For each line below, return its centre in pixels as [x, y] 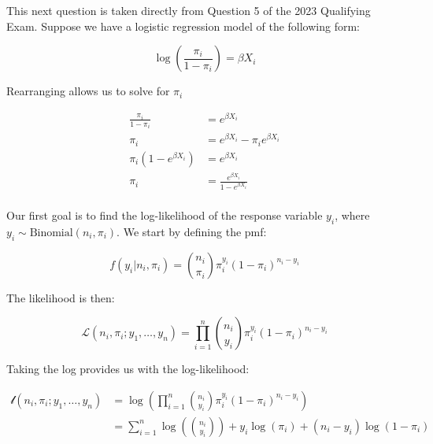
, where [352, 215]
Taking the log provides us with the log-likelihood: [128, 369]
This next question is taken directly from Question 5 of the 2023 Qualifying [189, 10]
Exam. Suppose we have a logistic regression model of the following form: [183, 26]
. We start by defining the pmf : [192, 231]
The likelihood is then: [61, 297]
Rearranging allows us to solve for [88, 91]
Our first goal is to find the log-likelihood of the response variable [165, 215]
